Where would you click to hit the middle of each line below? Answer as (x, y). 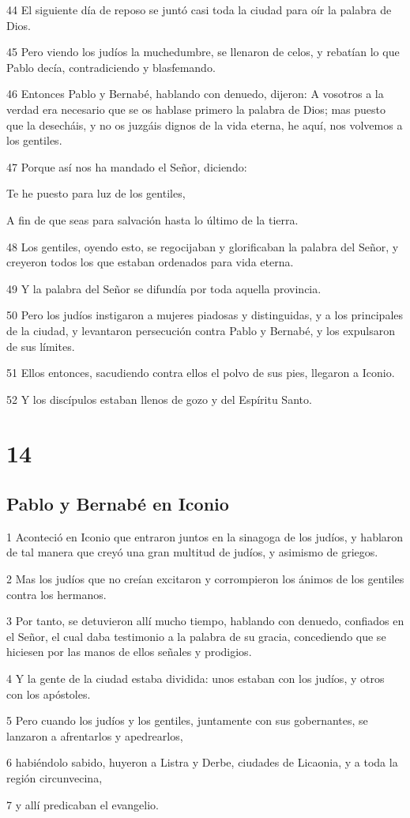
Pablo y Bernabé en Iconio (118, 504)
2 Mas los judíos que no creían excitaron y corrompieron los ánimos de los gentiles (205, 579)
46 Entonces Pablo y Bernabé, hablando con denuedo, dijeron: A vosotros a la (195, 94)
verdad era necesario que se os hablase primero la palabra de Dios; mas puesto (196, 109)
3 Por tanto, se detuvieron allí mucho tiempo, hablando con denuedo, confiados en (205, 621)
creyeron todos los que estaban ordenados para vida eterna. (150, 262)
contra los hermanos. (56, 594)
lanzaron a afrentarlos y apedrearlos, (95, 735)
